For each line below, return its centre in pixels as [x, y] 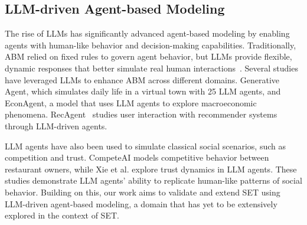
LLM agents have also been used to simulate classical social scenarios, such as [146, 146]
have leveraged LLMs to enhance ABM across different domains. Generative [142, 79]
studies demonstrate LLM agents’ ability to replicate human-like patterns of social [153, 180]
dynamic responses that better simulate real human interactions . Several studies [151, 68]
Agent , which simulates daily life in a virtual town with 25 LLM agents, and [143, 91]
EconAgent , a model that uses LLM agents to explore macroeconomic [131, 102]
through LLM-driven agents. [56, 125]
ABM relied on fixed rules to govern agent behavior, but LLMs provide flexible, [148, 56]
